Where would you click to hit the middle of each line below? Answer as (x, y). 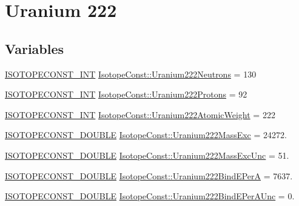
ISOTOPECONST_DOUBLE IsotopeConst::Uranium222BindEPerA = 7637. (149, 175)
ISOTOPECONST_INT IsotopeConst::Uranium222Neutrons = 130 (131, 74)
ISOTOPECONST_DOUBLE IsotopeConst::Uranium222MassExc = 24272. (146, 135)
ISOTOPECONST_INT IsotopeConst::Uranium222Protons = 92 (126, 94)
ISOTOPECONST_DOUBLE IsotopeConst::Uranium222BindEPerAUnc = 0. (150, 196)
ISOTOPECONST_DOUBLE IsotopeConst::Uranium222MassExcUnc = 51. (147, 155)
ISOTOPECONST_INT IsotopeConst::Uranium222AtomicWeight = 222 (140, 114)
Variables (35, 48)
